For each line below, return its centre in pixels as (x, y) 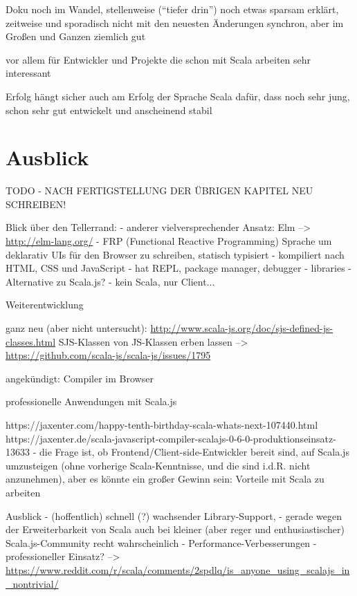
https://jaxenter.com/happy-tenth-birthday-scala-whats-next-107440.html (162, 425)
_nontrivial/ (32, 583)
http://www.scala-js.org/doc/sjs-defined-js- (242, 328)
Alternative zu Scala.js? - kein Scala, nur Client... (110, 281)
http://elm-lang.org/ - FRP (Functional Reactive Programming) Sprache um (169, 241)
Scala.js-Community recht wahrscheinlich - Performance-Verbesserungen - (161, 542)
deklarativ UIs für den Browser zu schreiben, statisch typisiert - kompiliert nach (175, 254)
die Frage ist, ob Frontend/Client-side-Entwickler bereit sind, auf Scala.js (194, 452)
